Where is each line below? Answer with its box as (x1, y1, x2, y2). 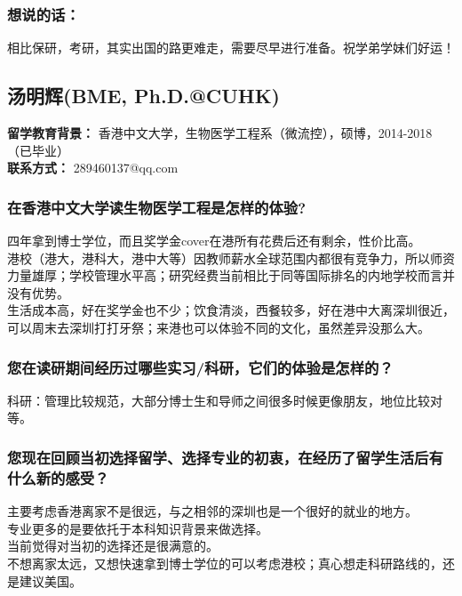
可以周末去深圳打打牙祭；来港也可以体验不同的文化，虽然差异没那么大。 (7, 318, 430, 336)
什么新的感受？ (7, 466, 109, 488)
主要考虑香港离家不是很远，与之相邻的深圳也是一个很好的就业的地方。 (7, 502, 418, 520)
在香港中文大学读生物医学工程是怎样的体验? (7, 196, 307, 218)
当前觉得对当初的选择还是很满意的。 (7, 536, 219, 555)
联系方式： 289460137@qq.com (7, 158, 179, 177)
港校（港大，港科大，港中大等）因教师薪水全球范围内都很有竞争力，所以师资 (7, 248, 455, 267)
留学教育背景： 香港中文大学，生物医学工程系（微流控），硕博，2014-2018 (7, 124, 433, 142)
